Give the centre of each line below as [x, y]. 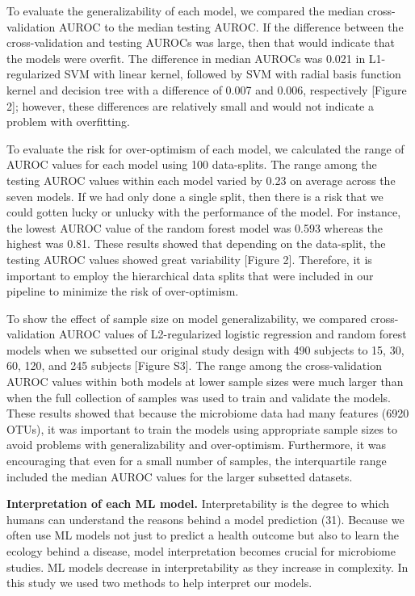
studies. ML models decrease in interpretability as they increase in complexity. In [207, 567]
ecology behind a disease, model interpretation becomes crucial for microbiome [201, 551]
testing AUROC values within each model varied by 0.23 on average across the [201, 180]
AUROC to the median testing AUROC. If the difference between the [231, 26]
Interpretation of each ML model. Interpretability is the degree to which [198, 504]
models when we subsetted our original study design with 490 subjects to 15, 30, [205, 349]
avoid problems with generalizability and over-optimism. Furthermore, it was [197, 445]
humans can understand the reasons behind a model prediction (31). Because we [205, 519]
